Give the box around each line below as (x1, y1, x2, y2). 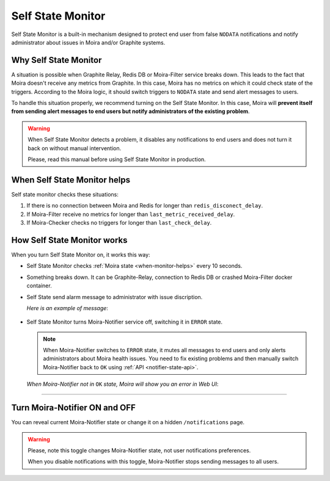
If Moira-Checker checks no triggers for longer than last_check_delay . (26, 219, 212, 226)
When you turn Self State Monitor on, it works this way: (11, 251, 150, 258)
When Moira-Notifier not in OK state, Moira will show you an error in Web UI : (26, 380, 219, 388)
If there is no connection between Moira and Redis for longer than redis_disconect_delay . (26, 202, 263, 209)
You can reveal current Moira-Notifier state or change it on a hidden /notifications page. (11, 419, 244, 426)
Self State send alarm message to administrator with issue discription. (26, 293, 203, 300)
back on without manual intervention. (28, 144, 122, 152)
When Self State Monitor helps (11, 175, 131, 185)
